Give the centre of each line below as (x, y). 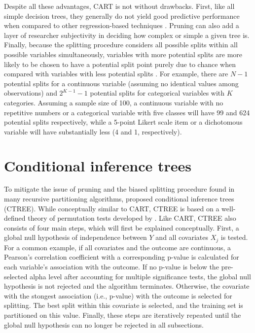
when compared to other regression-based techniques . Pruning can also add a (122, 25)
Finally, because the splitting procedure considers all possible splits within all (121, 45)
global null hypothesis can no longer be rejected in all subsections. (104, 324)
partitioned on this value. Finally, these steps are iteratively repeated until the (123, 315)
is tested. (234, 237)
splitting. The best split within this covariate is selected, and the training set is (124, 305)
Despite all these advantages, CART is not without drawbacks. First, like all (119, 6)
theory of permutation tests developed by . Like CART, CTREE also (132, 218)
